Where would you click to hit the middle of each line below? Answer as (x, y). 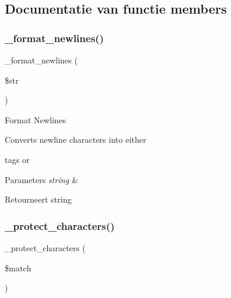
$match (18, 267)
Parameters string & (42, 179)
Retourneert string (38, 199)
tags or (17, 159)
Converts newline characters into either (76, 140)
